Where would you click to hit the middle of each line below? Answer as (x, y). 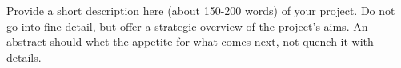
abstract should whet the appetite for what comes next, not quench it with (190, 42)
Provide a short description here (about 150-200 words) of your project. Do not (201, 10)
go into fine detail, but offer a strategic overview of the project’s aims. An (187, 26)
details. (24, 57)
